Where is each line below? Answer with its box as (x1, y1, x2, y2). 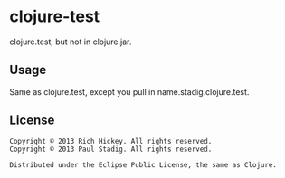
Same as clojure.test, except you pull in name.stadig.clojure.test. (9, 86, 250, 97)
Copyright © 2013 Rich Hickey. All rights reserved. (9, 136, 213, 145)
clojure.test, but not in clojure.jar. (9, 36, 132, 47)
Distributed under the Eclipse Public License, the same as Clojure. (9, 160, 278, 169)
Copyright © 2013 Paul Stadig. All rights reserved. (9, 145, 213, 154)
